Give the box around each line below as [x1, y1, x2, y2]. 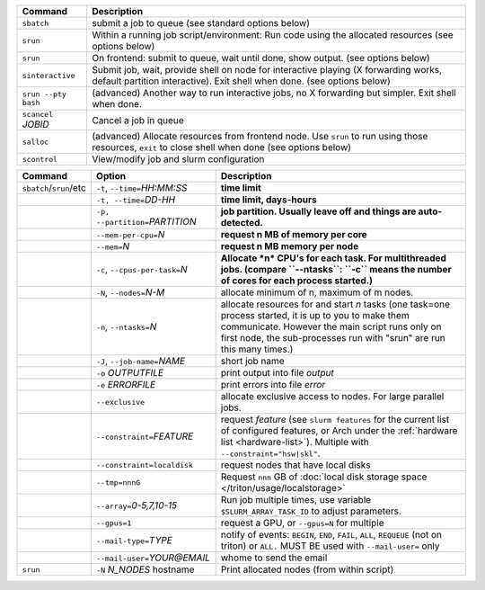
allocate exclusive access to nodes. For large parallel [220, 390, 445, 402]
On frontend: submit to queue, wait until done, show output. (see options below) [91, 52, 430, 64]
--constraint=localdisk [95, 460, 193, 469]
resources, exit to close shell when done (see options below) [91, 141, 352, 153]
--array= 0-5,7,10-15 [95, 499, 178, 512]
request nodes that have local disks [220, 459, 372, 471]
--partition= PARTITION [95, 215, 197, 228]
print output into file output [220, 367, 334, 379]
